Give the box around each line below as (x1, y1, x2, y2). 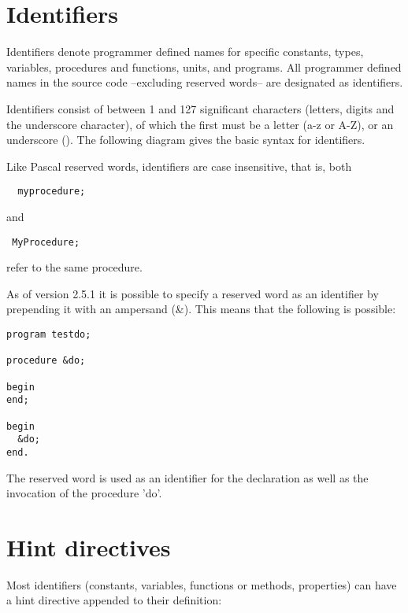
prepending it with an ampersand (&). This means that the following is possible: (6, 301, 396, 317)
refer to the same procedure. (6, 259, 143, 275)
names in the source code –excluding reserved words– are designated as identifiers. (6, 74, 403, 90)
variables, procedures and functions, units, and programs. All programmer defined (6, 58, 402, 75)
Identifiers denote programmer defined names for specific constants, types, (6, 43, 364, 60)
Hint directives (6, 530, 171, 563)
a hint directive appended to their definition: (6, 592, 222, 608)
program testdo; (6, 328, 91, 340)
